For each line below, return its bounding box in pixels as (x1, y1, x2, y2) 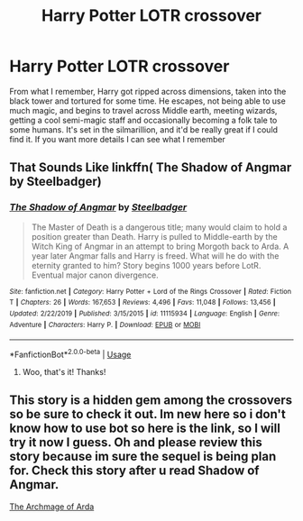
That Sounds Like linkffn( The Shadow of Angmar (9, 160, 292, 176)
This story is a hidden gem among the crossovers (9, 393, 293, 408)
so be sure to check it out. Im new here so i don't (9, 407, 286, 422)
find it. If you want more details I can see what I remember (9, 133, 225, 144)
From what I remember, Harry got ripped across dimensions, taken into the (9, 86, 287, 96)
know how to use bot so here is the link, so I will (9, 421, 281, 436)
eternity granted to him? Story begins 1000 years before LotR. (31, 260, 262, 270)
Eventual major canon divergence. (31, 270, 160, 280)
